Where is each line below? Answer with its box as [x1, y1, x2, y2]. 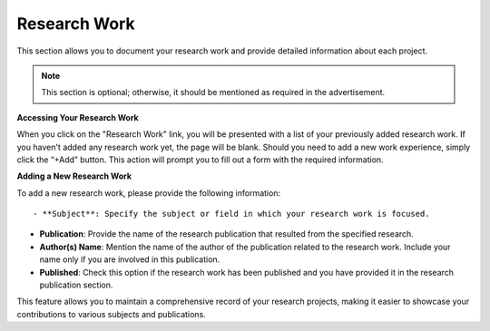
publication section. [39, 279, 113, 290]
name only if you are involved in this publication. [39, 254, 220, 265]
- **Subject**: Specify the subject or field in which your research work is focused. [33, 209, 430, 219]
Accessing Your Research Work [16, 112, 140, 122]
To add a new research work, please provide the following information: [16, 187, 281, 199]
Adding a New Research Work [16, 170, 132, 181]
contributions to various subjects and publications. [16, 308, 206, 319]
